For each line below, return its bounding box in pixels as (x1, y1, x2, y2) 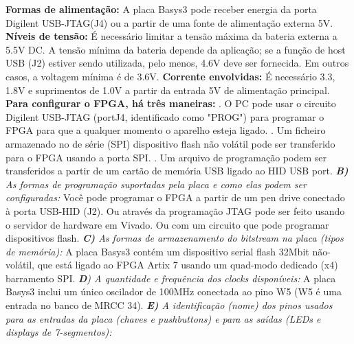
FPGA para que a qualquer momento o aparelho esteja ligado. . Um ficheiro (5, 123, 326, 137)
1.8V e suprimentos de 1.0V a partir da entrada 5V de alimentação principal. (5, 82, 330, 97)
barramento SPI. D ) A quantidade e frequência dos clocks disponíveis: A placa (5, 271, 336, 285)
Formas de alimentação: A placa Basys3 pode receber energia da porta (5, 2, 317, 16)
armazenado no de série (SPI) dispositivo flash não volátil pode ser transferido (5, 136, 335, 150)
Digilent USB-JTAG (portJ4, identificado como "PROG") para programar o (5, 109, 324, 124)
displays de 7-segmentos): (5, 325, 112, 339)
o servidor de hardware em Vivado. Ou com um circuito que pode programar (5, 217, 329, 231)
